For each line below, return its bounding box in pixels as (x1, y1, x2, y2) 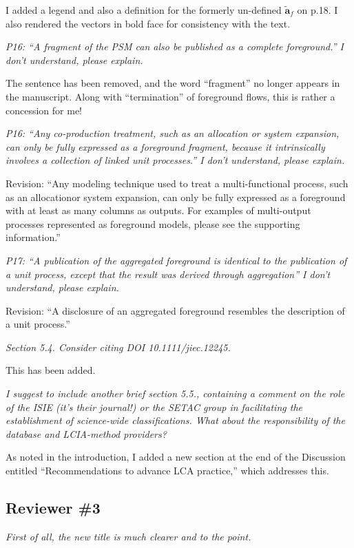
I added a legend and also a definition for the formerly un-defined (6, 3, 282, 17)
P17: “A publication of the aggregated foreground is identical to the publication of (6, 253, 347, 267)
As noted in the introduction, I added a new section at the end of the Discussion (6, 450, 346, 464)
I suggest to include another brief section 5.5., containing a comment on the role (6, 386, 345, 401)
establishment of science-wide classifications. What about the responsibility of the (6, 413, 345, 428)
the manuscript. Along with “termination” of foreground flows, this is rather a (6, 89, 335, 103)
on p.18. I (297, 3, 338, 17)
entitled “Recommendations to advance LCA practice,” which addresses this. (6, 463, 329, 478)
